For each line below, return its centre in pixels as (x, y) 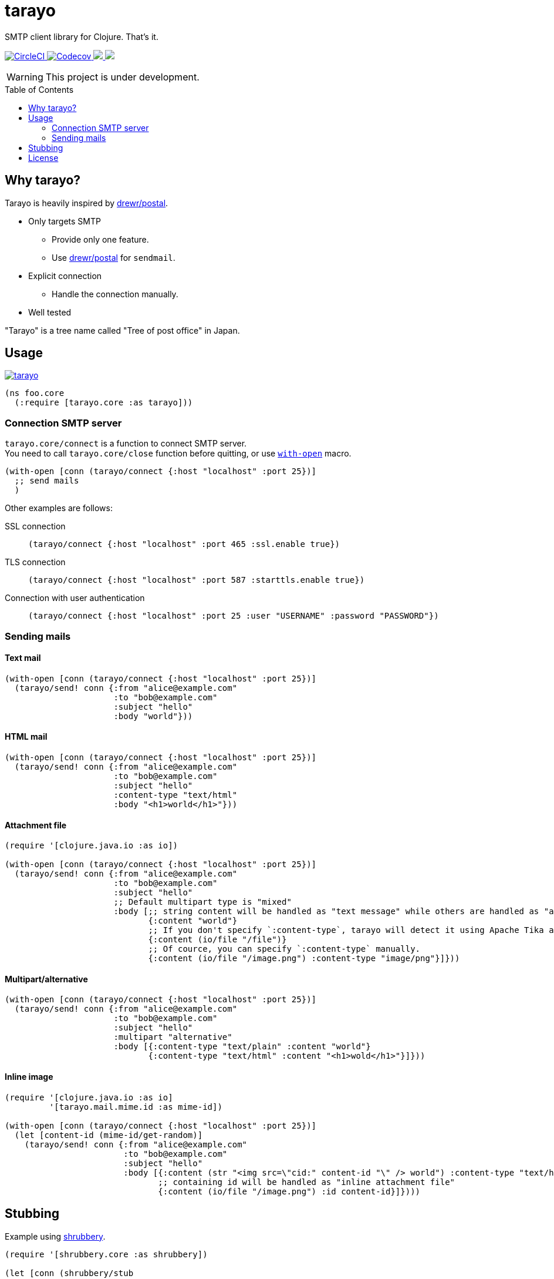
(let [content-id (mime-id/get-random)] (109, 1135)
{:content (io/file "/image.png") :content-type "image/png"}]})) (304, 959)
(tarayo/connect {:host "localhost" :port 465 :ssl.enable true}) (184, 544)
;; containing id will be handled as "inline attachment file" (307, 1182)
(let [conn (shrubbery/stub (69, 1273)
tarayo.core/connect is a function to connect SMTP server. (126, 444)
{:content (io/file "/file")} (217, 940)
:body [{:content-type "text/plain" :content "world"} (242, 1047)
